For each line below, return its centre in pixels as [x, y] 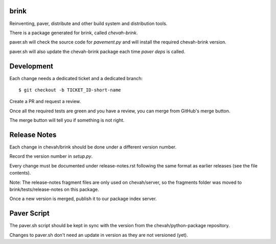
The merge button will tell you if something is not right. [67, 120]
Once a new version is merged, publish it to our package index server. [83, 199]
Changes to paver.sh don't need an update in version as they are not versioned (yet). [99, 235]
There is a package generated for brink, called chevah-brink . [74, 33]
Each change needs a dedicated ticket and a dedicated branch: [76, 78]
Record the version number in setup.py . [51, 156]
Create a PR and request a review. [45, 102]
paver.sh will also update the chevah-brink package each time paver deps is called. [97, 52]
